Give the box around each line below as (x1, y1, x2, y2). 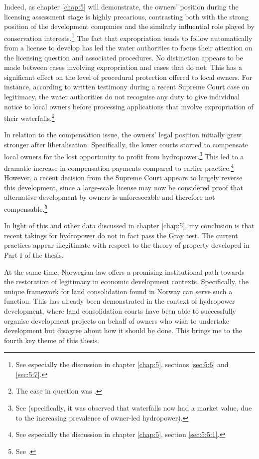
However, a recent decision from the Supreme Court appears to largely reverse (4, 172, 243, 183)
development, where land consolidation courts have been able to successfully (4, 305, 236, 316)
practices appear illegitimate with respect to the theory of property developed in (4, 240, 250, 250)
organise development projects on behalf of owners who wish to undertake (4, 315, 229, 326)
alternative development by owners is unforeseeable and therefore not (4, 192, 215, 202)
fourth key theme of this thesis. (4, 335, 100, 345)
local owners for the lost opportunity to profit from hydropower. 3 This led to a (4, 149, 244, 161)
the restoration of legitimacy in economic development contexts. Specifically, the (4, 276, 249, 287)
